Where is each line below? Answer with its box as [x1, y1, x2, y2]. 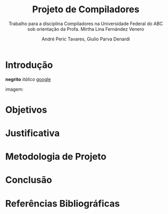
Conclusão [5, 174, 52, 186]
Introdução [5, 59, 53, 71]
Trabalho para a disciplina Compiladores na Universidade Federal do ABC [8, 20, 163, 27]
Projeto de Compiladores [32, 4, 139, 15]
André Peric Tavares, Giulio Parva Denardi [41, 36, 130, 42]
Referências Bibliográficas [5, 198, 120, 209]
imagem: [5, 86, 24, 92]
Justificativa [5, 127, 60, 139]
